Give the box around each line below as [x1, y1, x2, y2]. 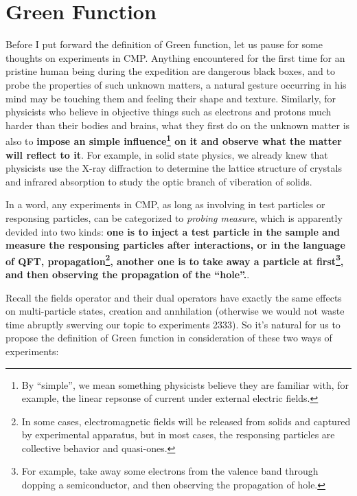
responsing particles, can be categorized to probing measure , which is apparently [5, 210, 343, 225]
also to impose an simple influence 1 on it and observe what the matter [5, 132, 342, 148]
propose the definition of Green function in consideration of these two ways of [5, 330, 332, 345]
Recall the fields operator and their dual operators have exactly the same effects [5, 290, 342, 304]
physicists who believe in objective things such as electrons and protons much [5, 104, 332, 119]
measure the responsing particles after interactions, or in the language [5, 238, 345, 252]
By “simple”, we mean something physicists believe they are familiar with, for [21, 377, 349, 392]
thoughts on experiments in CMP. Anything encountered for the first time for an [5, 50, 345, 65]
